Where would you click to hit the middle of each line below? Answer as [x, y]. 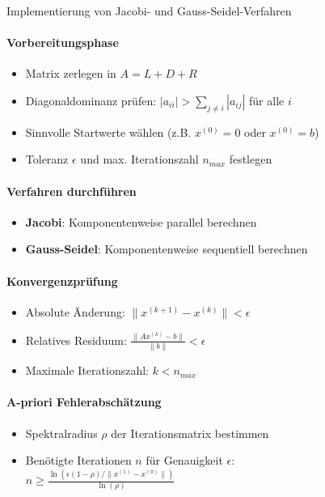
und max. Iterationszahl [139, 159]
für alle [267, 100]
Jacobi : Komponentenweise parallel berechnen [141, 221]
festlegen [251, 159]
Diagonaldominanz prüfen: [91, 100]
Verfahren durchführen [72, 191]
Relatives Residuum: [76, 340]
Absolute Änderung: [75, 311]
